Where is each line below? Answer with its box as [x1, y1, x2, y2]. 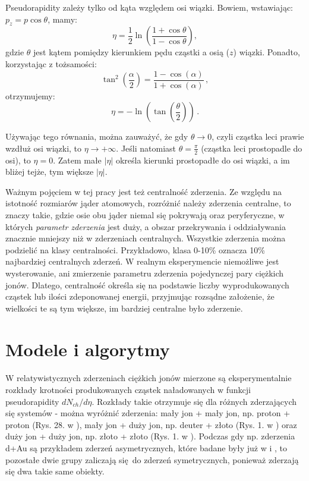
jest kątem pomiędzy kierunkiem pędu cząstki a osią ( [33, 46, 230, 58]
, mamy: [48, 12, 77, 25]
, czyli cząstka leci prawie [212, 130, 304, 143]
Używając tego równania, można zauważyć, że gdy [5, 130, 188, 143]
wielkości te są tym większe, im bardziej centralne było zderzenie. [5, 301, 243, 314]
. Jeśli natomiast [116, 142, 176, 154]
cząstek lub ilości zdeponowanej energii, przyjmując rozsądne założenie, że [5, 290, 275, 303]
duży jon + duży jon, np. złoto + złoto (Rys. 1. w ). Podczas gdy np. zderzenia [5, 430, 295, 442]
